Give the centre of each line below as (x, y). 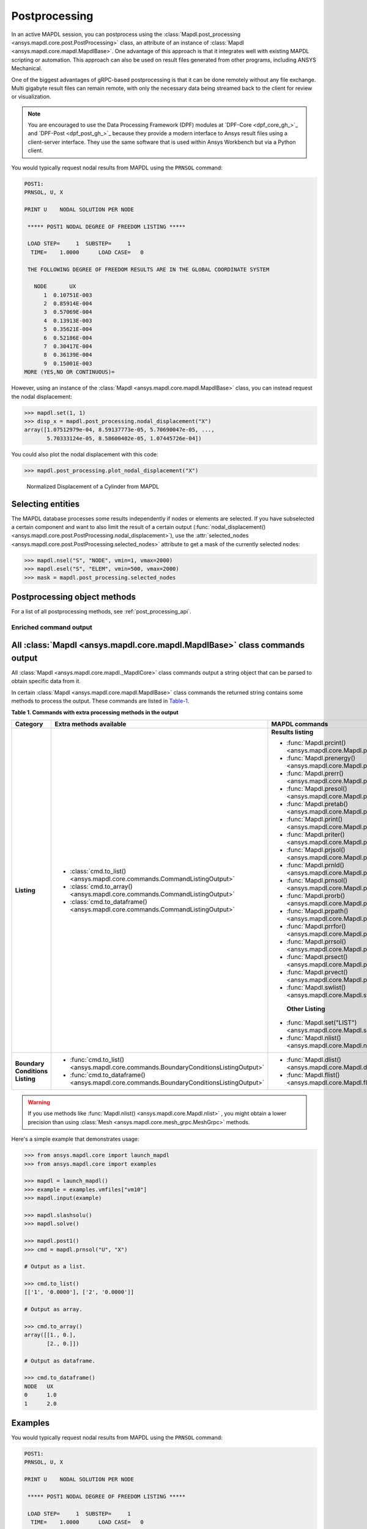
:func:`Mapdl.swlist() (316, 988)
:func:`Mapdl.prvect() (317, 972)
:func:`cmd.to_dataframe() (108, 1075)
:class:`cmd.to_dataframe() (109, 902)
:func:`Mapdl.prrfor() (316, 927)
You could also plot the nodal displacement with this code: (85, 454)
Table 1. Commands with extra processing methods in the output (95, 712)
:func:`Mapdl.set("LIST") (322, 1023)
